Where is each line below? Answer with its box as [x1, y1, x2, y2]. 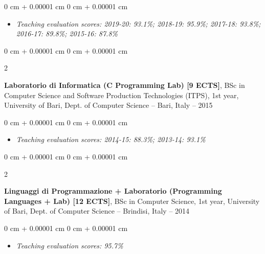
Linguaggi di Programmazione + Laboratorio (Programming [4, 186, 222, 196]
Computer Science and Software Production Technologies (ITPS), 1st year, [4, 89, 239, 100]
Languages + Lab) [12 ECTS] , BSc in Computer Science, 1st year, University [4, 195, 260, 206]
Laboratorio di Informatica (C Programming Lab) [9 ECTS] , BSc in [4, 79, 245, 90]
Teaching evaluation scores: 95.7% [16, 240, 123, 250]
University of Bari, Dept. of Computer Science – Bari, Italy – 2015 [4, 100, 213, 110]
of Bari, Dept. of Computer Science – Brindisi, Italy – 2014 [4, 205, 190, 216]
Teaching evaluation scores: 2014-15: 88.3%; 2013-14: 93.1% [16, 134, 206, 145]
